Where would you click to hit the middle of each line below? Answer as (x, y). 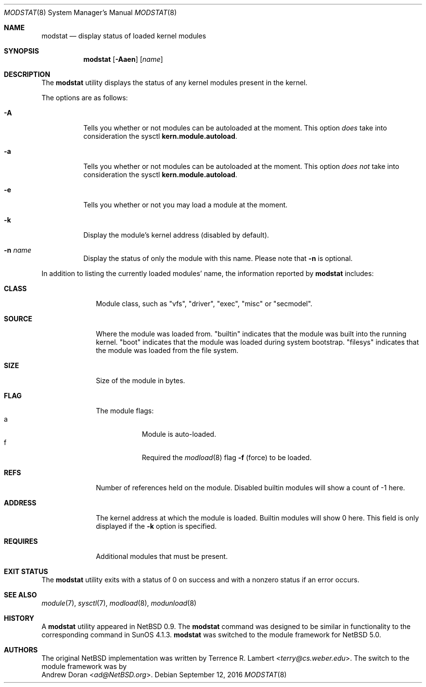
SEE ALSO (20, 595)
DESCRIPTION (27, 74)
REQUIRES (21, 541)
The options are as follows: (85, 98)
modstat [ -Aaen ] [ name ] (123, 59)
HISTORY (19, 618)
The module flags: (125, 411)
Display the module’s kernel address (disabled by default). (176, 235)
